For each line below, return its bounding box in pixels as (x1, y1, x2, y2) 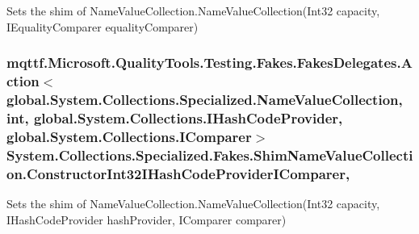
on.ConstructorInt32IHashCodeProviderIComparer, (6, 163, 350, 183)
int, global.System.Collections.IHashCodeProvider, (6, 107, 343, 127)
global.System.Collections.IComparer (6, 126, 252, 146)
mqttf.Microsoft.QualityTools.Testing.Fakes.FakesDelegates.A (6, 52, 413, 73)
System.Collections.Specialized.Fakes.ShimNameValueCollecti (6, 144, 413, 165)
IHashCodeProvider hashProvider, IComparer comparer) (6, 211, 287, 228)
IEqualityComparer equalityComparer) (6, 18, 199, 35)
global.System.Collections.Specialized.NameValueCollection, (6, 89, 403, 109)
